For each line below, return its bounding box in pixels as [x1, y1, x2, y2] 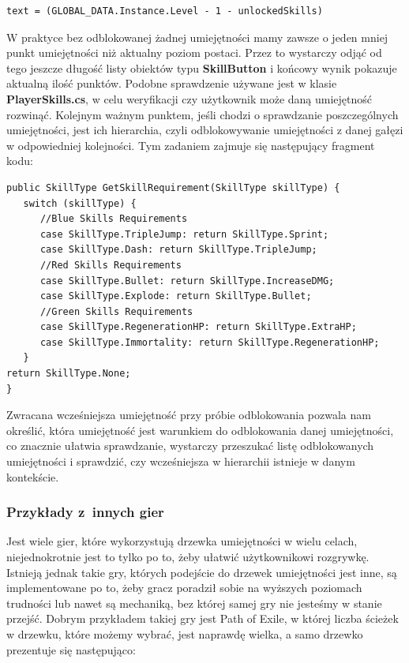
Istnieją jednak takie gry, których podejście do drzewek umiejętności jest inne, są [6, 564, 397, 580]
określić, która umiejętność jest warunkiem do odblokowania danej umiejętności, [6, 421, 394, 438]
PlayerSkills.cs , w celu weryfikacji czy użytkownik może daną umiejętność [6, 90, 373, 107]
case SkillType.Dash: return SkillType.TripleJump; [39, 244, 317, 256]
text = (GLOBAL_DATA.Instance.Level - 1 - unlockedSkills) [6, 6, 323, 17]
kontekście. [6, 468, 59, 485]
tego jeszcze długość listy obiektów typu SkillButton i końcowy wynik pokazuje [6, 59, 397, 76]
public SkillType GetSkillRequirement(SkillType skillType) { [6, 182, 340, 193]
